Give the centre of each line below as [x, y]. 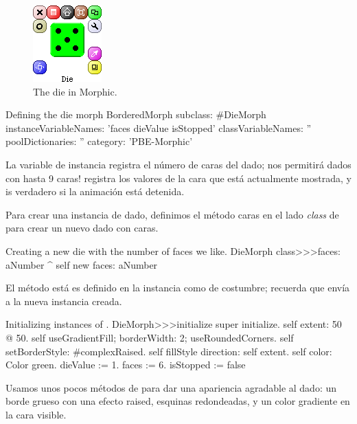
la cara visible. [36, 414]
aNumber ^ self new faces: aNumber [82, 264]
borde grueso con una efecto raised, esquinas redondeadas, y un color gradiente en [178, 401]
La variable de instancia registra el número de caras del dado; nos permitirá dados [178, 164]
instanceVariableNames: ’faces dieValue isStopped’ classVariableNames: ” [159, 127]
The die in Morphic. [75, 91]
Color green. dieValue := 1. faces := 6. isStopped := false [126, 365]
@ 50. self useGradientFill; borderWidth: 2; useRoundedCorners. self [150, 337]
